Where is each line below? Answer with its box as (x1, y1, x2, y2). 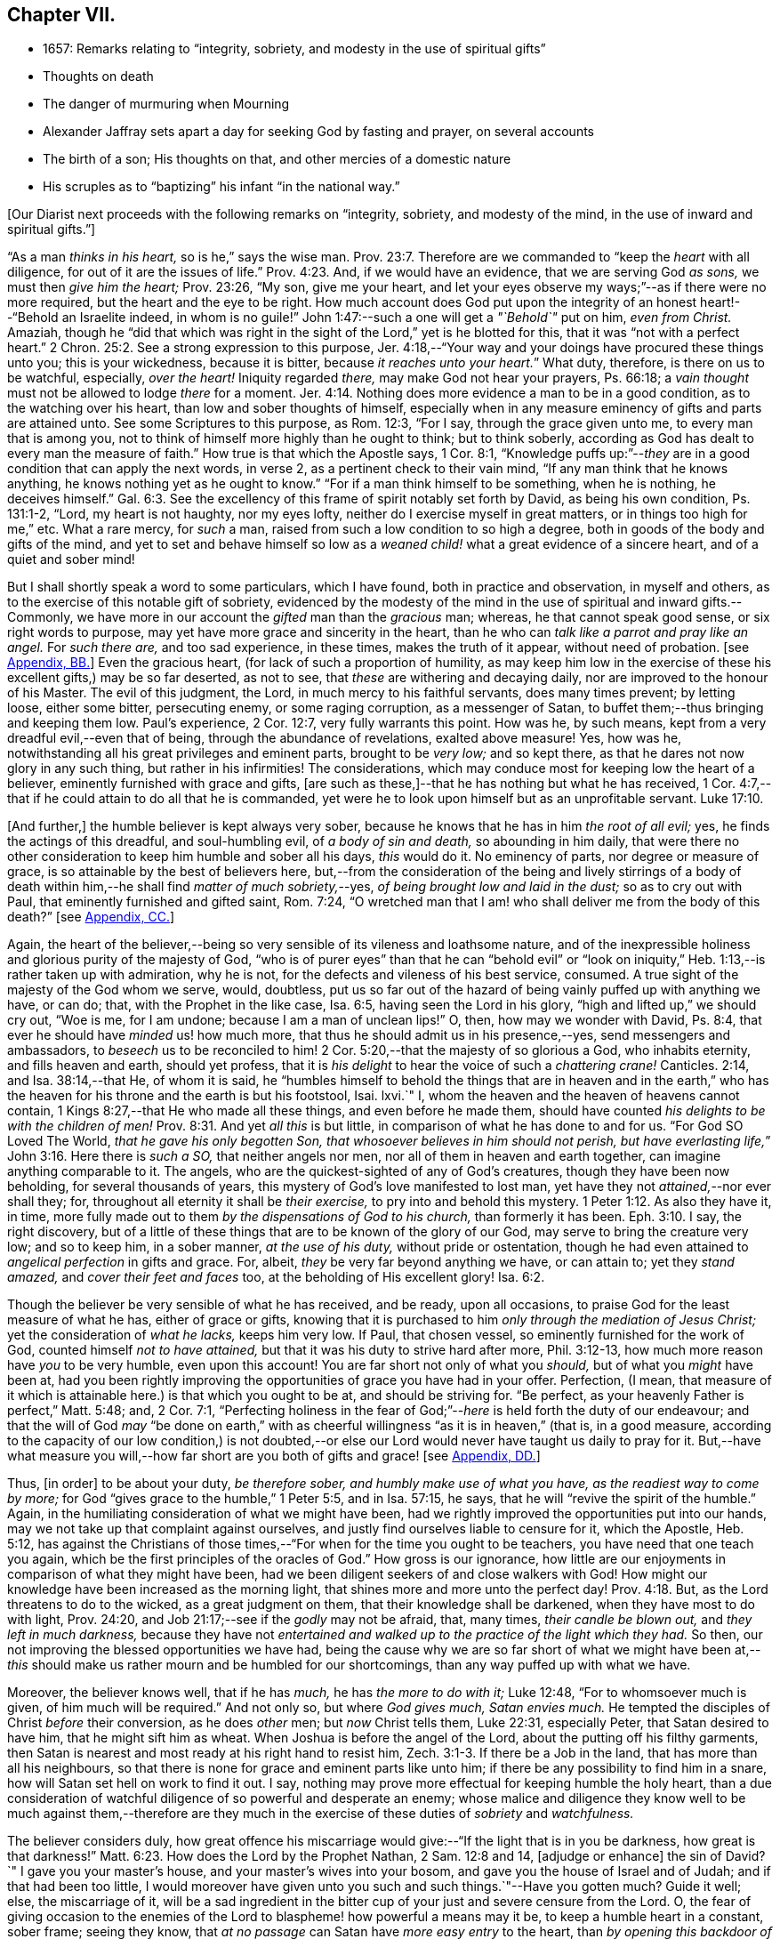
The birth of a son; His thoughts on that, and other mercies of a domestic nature (43, 151, 511, 167)
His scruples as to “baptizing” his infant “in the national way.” (43, 179, 400, 195)
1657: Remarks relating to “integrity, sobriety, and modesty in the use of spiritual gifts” (43, 41, 546, 57)
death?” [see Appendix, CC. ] (7, 909, 175, 925)
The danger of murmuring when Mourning (43, 96, 290, 112)
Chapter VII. (7, 4, 117, 26)
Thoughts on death (43, 68, 154, 84)
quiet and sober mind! (7, 551, 135, 567)
